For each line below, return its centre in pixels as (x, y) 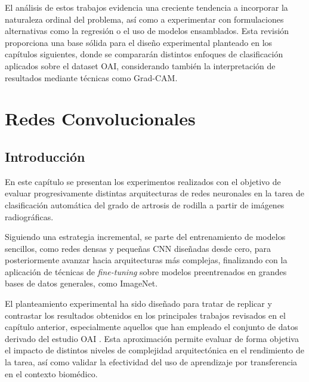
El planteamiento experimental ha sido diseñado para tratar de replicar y (138, 304)
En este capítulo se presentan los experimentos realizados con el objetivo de (143, 181)
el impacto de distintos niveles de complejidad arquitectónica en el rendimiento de (154, 350)
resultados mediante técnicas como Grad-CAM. (91, 77)
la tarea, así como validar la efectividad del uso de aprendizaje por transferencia (151, 362)
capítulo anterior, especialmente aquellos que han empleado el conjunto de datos (152, 327)
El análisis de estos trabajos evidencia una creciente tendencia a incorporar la (146, 7)
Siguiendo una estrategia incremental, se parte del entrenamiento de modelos (145, 237)
